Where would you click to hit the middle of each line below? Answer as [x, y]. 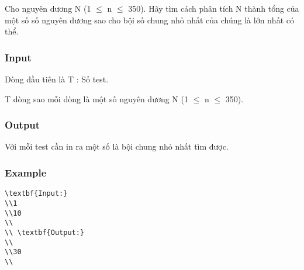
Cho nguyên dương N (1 [48, 8]
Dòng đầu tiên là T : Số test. [57, 79]
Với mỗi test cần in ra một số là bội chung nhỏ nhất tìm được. [117, 146]
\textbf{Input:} [36, 194]
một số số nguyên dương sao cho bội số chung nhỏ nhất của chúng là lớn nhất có [149, 20]
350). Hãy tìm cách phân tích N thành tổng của [214, 8]
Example [26, 172]
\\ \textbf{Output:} [45, 232]
